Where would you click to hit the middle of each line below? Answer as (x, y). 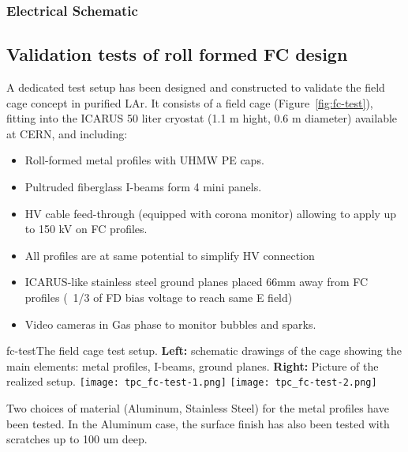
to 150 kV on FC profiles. (86, 229)
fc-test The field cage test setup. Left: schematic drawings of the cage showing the (204, 350)
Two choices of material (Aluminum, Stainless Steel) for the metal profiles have (198, 408)
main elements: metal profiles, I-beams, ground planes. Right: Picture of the (193, 365)
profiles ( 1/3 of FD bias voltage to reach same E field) (159, 297)
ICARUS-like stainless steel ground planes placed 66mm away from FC (197, 282)
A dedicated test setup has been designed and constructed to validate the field (196, 87)
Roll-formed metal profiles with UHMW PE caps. (144, 160)
